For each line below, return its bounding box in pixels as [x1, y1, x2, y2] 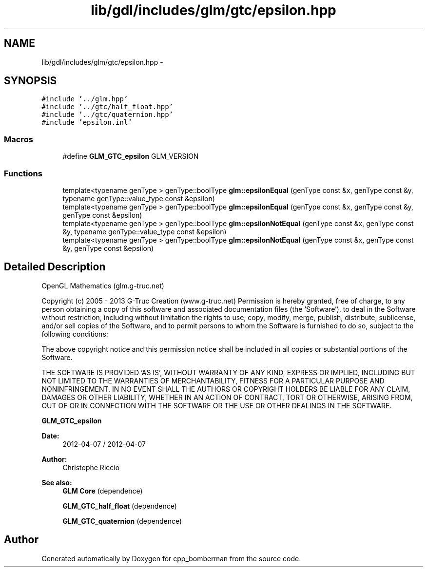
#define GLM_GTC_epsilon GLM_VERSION [62, 152, 199, 161]
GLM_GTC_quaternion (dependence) [62, 516, 182, 525]
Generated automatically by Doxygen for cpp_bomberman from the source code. [41, 554, 301, 563]
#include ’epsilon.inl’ [41, 118, 132, 127]
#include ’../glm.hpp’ [41, 95, 128, 103]
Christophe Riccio [62, 463, 120, 472]
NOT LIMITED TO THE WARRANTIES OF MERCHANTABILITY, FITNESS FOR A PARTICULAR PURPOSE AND [41, 376, 385, 385]
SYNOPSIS [4, 75, 57, 87]
